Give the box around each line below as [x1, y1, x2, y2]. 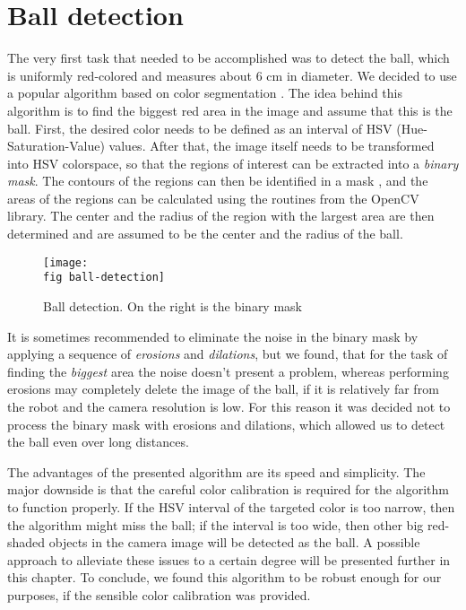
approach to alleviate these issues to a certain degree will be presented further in [7, 550, 451, 569]
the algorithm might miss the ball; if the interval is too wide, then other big [7, 515, 424, 534]
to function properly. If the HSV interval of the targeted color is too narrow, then [7, 497, 455, 516]
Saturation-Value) [7, 136, 105, 155]
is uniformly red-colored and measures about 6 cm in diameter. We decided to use [7, 65, 457, 84]
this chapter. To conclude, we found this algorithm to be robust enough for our [7, 568, 442, 587]
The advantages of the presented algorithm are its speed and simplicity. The [7, 462, 426, 481]
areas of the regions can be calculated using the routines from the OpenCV [7, 188, 419, 207]
